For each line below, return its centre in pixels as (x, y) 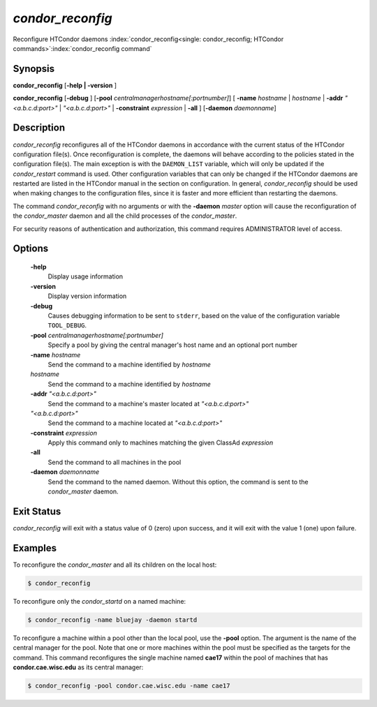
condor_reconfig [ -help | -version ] (65, 85)
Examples (35, 548)
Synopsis (34, 69)
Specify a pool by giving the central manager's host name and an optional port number (173, 345)
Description (39, 128)
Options (31, 249)
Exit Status (37, 511)
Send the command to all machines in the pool (114, 462)
